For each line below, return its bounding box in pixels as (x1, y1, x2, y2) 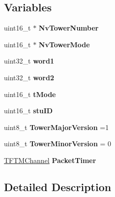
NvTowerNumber (38, 23, 99, 33)
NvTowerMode (38, 39, 90, 49)
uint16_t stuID (4, 105, 53, 116)
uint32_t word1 (4, 56, 54, 66)
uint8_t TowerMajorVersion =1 (4, 122, 109, 132)
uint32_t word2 (4, 72, 54, 82)
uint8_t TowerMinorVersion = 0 (4, 138, 112, 149)
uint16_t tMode (4, 89, 56, 99)
